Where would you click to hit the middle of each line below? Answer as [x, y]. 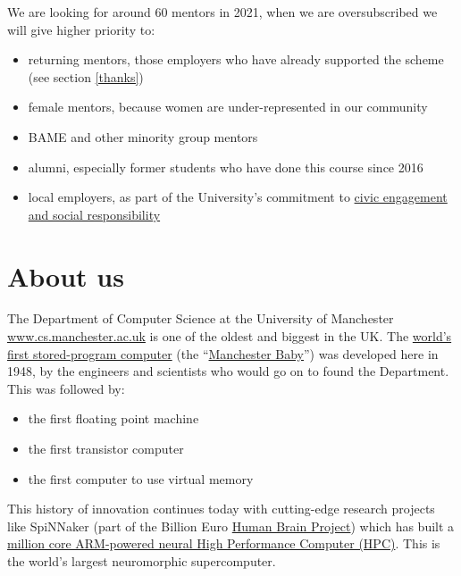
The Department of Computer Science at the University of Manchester [201, 318]
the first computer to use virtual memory [141, 478]
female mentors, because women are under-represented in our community [228, 107]
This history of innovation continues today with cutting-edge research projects [221, 509]
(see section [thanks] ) [86, 76]
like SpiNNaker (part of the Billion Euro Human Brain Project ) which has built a [231, 526]
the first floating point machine [113, 418]
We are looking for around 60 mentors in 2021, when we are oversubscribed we [222, 12]
